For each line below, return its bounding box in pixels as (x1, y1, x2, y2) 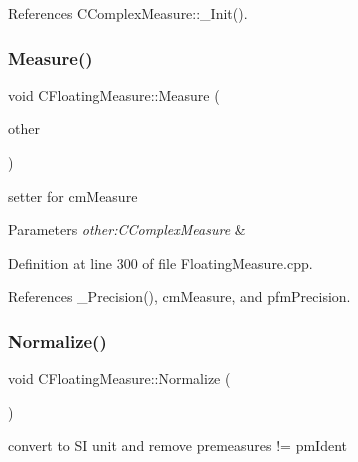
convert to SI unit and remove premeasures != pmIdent (8, 435, 348, 456)
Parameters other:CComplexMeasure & (8, 219, 246, 240)
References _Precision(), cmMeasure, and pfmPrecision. (8, 286, 351, 307)
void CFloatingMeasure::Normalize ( (8, 368, 231, 389)
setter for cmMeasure (8, 185, 138, 206)
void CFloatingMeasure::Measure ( (8, 84, 220, 105)
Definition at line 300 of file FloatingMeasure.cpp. (8, 252, 313, 273)
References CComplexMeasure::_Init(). (8, 3, 248, 23)
